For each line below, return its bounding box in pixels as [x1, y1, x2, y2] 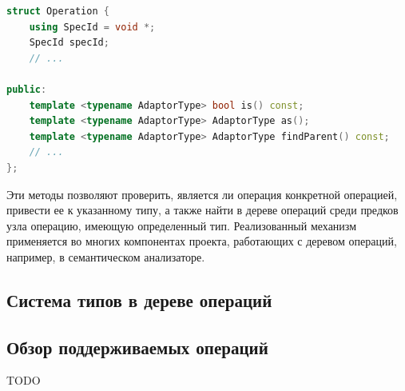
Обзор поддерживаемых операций [6, 334, 268, 359]
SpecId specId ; [29, 37, 109, 49]
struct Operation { [6, 6, 109, 17]
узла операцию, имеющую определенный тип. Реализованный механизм [6, 217, 357, 233]
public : [6, 83, 47, 95]
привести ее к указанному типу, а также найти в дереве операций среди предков [6, 201, 399, 218]
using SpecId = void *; [29, 21, 156, 33]
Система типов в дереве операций [6, 287, 272, 312]
